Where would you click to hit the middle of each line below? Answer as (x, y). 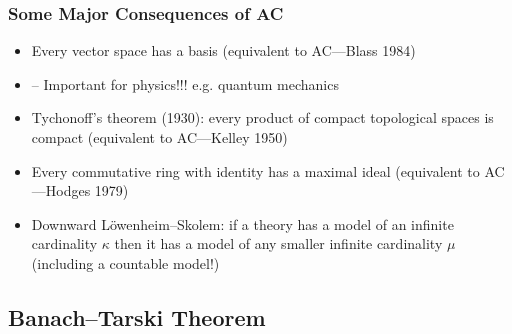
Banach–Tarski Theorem (137, 316)
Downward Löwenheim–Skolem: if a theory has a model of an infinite (242, 223)
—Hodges (61, 190)
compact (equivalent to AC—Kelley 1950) (159, 137)
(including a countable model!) (125, 262)
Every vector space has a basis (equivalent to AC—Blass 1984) (223, 50)
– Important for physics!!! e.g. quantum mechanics (185, 83)
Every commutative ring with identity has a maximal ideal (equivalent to (255, 170)
